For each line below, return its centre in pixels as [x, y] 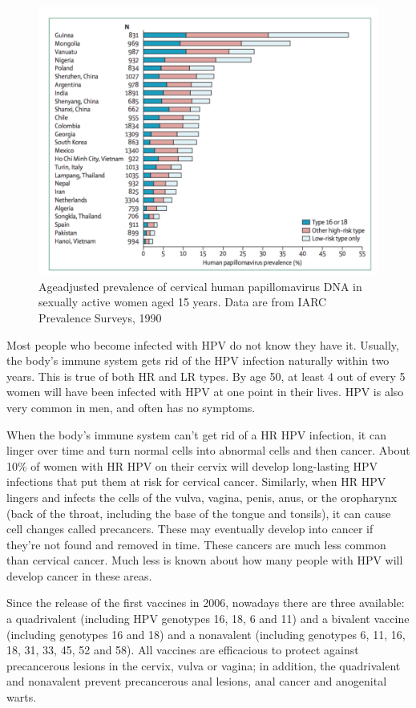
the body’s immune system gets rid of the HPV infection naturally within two [198, 360]
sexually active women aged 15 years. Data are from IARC [183, 302]
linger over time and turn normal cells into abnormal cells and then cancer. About [208, 450]
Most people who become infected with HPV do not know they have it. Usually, [203, 344]
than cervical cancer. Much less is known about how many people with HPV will [205, 560]
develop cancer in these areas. [79, 575]
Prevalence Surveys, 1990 [100, 317]
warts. [22, 697]
